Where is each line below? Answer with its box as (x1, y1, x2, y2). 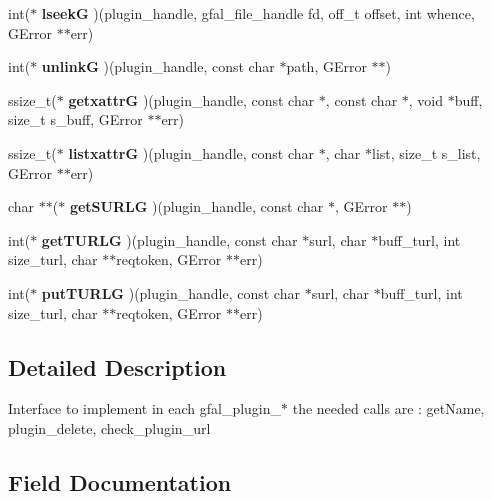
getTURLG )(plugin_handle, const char (41, 229, 298, 250)
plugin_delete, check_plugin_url (8, 417, 211, 438)
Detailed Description (8, 351, 227, 382)
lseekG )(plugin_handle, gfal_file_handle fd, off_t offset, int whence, (41, 3, 475, 23)
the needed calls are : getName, (292, 398, 485, 419)
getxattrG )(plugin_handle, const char (68, 89, 315, 110)
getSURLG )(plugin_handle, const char (69, 196, 324, 217)
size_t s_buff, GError (8, 109, 143, 130)
